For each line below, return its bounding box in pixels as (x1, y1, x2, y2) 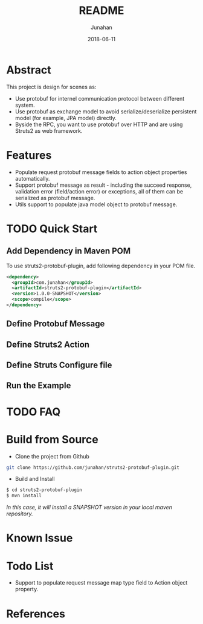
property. (14, 586, 39, 593)
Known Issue (6, 531, 73, 545)
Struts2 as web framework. (14, 127, 83, 134)
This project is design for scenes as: (6, 83, 97, 90)
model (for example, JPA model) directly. (14, 114, 117, 121)
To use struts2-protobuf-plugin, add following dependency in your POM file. (6, 262, 196, 269)
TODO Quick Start (6, 222, 98, 235)
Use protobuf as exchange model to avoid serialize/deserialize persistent (14, 107, 197, 115)
